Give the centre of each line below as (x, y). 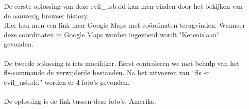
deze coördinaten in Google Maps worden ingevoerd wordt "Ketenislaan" (112, 34)
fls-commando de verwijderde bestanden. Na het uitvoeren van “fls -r (106, 72)
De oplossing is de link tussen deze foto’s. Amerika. (80, 101)
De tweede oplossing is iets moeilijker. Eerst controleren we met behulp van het (122, 63)
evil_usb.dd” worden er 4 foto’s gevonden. (67, 82)
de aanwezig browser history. (46, 15)
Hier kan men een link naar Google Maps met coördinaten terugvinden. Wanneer (125, 25)
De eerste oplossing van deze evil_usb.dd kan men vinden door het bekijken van (123, 6)
